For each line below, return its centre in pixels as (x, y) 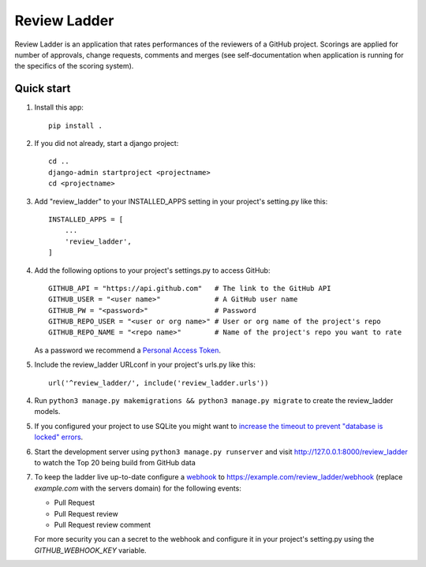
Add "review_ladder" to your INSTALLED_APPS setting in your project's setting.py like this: (181, 201)
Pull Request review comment (103, 524)
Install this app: (59, 107)
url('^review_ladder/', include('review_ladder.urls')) (159, 383)
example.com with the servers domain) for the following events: (138, 488)
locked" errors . (59, 437)
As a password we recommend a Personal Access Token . (127, 350)
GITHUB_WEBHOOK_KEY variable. (90, 550)
